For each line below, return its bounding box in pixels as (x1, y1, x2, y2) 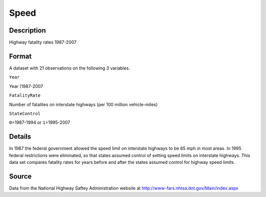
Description (9, 26, 46, 35)
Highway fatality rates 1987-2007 (9, 39, 77, 45)
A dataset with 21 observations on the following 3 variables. (9, 65, 130, 71)
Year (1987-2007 (9, 83, 43, 89)
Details (9, 132, 32, 141)
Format (9, 52, 32, 60)
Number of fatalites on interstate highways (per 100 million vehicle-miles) (9, 101, 158, 107)
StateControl (9, 111, 41, 116)
